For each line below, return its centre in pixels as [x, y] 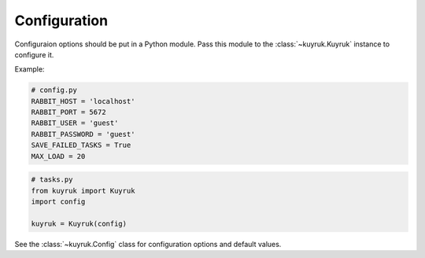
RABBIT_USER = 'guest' [75, 123]
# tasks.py [52, 180]
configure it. [34, 54]
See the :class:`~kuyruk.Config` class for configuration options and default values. [148, 244]
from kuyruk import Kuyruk [83, 190]
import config [58, 202]
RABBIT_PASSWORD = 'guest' [83, 134]
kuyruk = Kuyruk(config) [79, 223]
